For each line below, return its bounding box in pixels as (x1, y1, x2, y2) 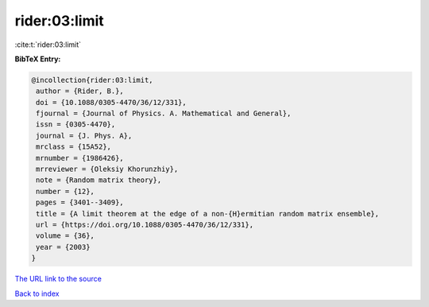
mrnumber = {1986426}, (36, 153, 125, 162)
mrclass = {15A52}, (36, 142, 111, 151)
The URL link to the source (14, 274, 102, 284)
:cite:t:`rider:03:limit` (14, 40, 82, 49)
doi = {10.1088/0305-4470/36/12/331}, (36, 98, 187, 107)
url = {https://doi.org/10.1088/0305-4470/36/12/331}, (36, 220, 254, 229)
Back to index (14, 289, 60, 298)
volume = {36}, (36, 231, 95, 240)
